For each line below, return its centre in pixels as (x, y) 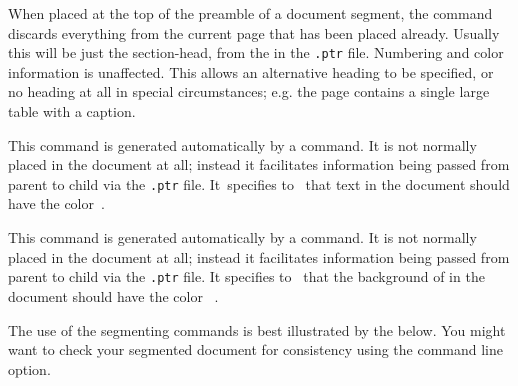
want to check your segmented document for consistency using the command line (255, 349)
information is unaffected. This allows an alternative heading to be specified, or (251, 71)
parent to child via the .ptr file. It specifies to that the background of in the (246, 276)
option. (29, 368)
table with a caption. (72, 111)
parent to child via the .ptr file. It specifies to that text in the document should (259, 183)
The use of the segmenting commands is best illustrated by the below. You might (257, 329)
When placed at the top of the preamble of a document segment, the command (250, 13)
